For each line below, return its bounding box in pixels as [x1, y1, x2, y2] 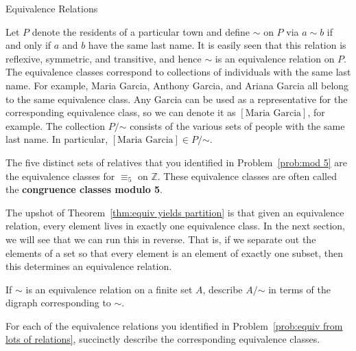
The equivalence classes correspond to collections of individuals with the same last [5, 65, 351, 79]
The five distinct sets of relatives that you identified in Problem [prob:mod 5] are [5, 155, 348, 169]
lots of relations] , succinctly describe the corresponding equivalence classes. [5, 332, 320, 346]
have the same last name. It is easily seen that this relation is [88, 38, 346, 52]
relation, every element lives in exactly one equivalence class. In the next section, [5, 218, 345, 233]
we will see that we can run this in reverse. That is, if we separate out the [5, 231, 316, 246]
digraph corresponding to [5, 295, 111, 310]
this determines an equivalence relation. [5, 259, 172, 273]
